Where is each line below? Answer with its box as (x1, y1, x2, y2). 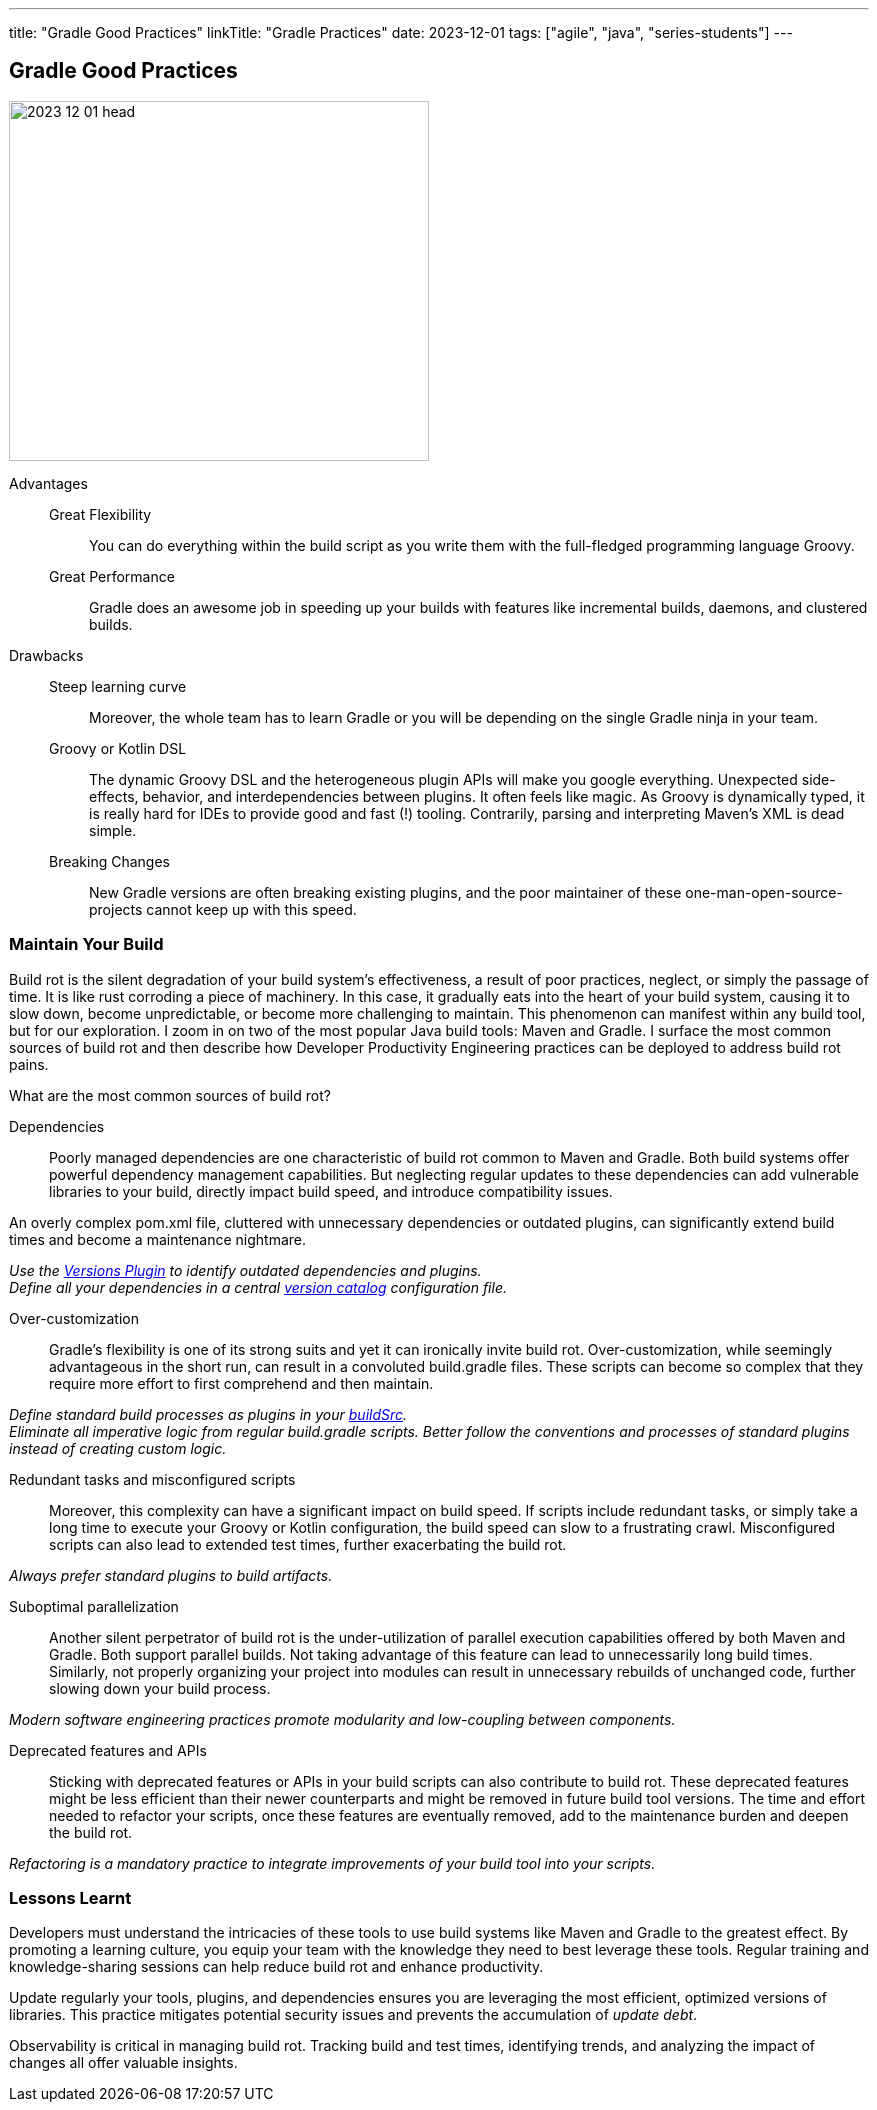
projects (89, 900, 143, 918)
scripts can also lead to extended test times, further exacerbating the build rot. (49, 1535, 567, 1553)
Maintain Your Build (9, 934, 164, 955)
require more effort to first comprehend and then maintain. (49, 1374, 434, 1392)
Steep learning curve (49, 677, 187, 695)
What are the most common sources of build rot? (9, 1086, 331, 1104)
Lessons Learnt (9, 1887, 132, 1908)
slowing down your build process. (49, 1679, 271, 1697)
